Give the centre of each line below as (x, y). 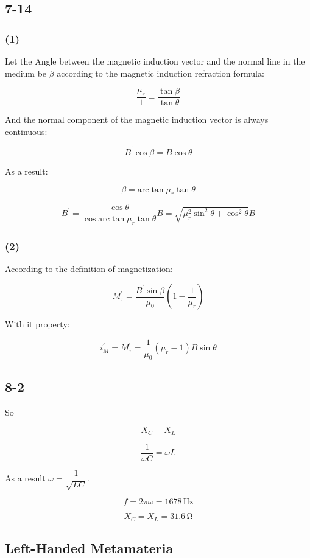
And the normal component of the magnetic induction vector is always (137, 120)
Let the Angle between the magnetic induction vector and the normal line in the (155, 61)
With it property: (37, 324)
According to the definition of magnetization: (89, 269)
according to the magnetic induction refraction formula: (160, 73)
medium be (26, 73)
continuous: (26, 131)
